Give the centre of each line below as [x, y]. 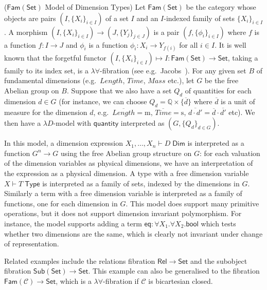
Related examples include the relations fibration [80, 260]
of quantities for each [218, 90]
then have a [23, 123]
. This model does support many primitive [192, 203]
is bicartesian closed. [181, 281]
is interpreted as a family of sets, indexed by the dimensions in [141, 183]
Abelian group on [32, 90]
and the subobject [219, 260]
